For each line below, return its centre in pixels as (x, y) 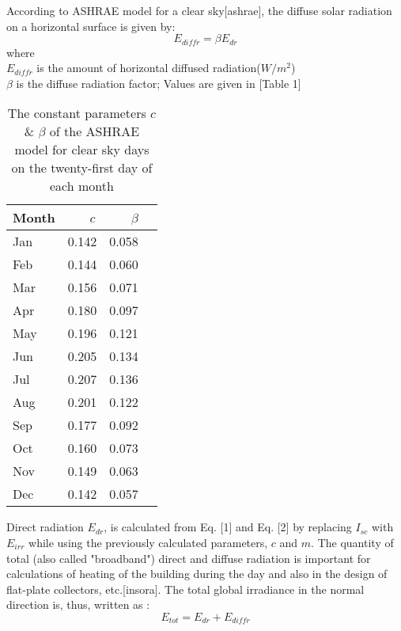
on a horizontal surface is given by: (91, 26)
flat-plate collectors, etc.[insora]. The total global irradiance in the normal (185, 589)
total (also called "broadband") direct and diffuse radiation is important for (189, 558)
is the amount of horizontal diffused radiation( (149, 68)
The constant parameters (77, 113)
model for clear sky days (82, 150)
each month (82, 186)
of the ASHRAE (95, 131)
